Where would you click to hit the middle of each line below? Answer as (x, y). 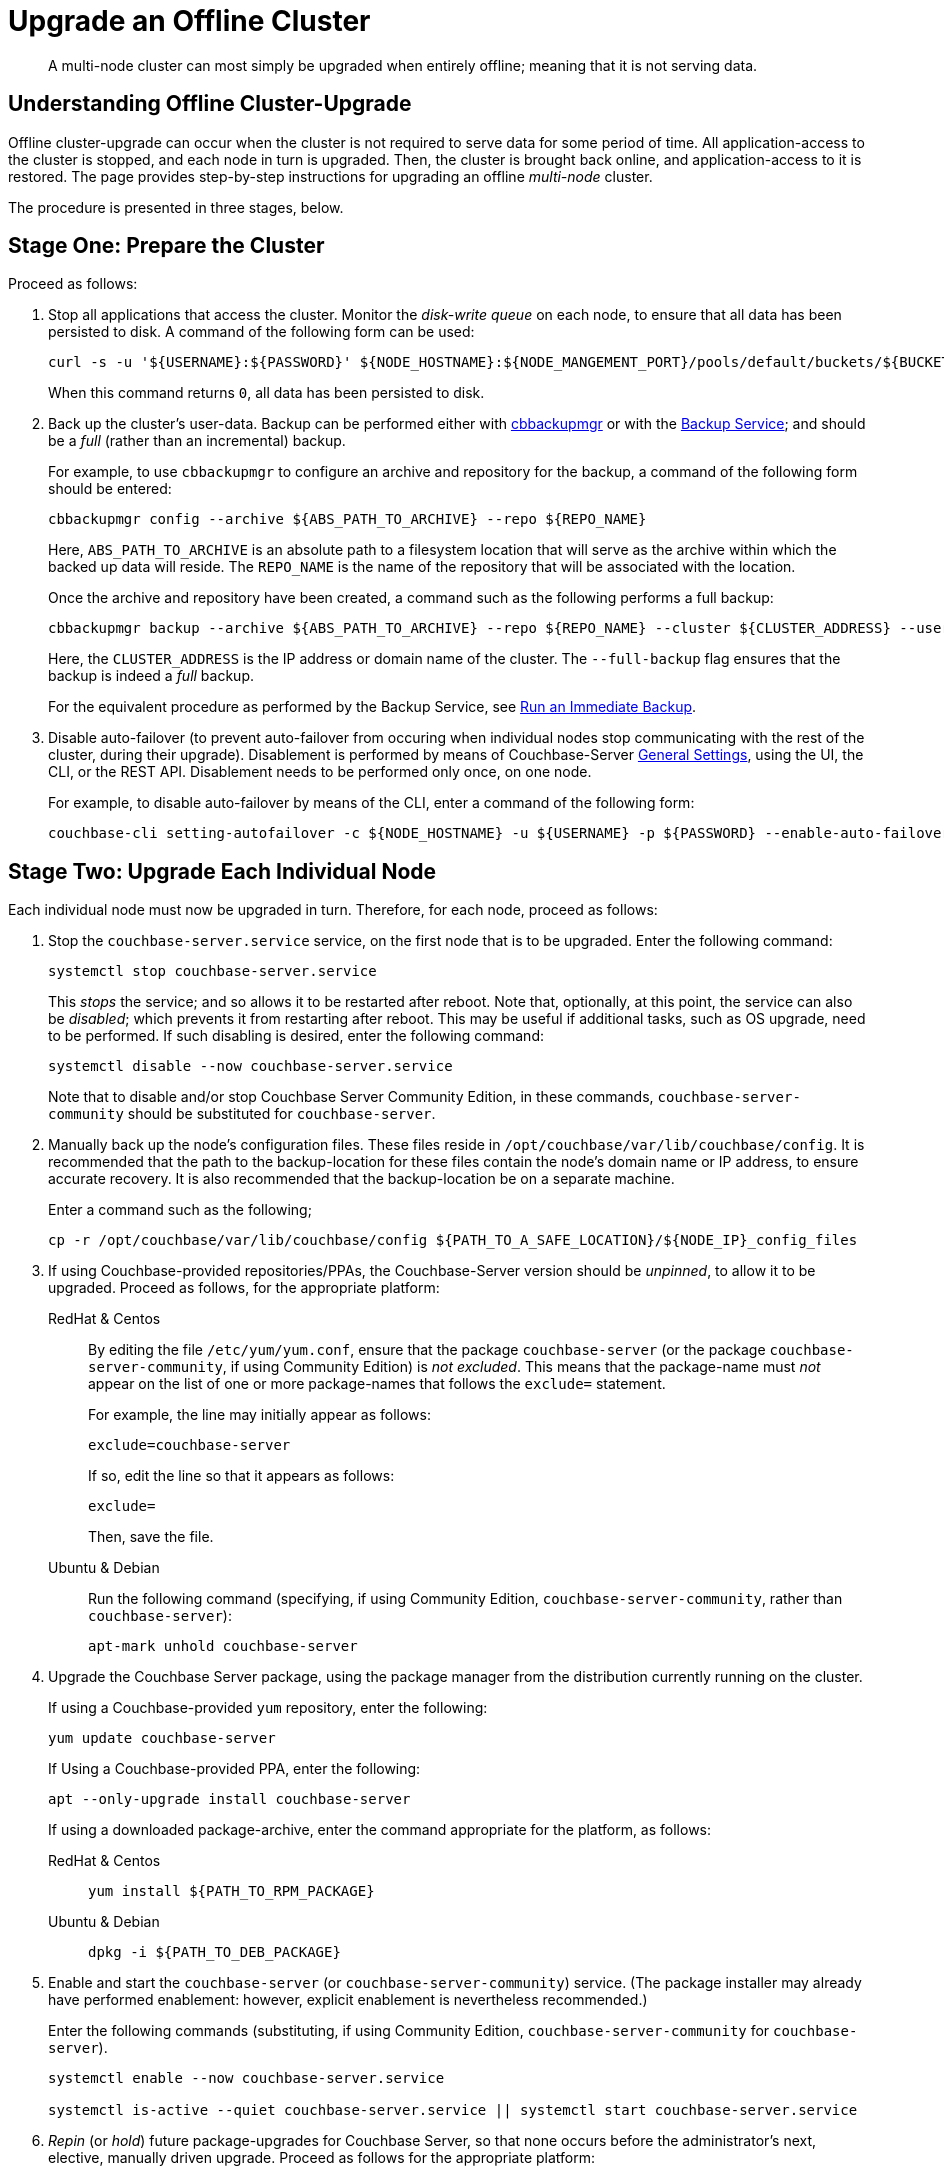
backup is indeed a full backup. (151, 676)
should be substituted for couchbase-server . (281, 1114)
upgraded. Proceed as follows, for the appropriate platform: (244, 1288)
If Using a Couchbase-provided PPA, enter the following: (234, 1769)
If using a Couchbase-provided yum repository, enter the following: (268, 1708)
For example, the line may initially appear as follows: (259, 1415)
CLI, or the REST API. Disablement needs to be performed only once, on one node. (320, 772)
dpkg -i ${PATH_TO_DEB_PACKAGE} (214, 1952)
